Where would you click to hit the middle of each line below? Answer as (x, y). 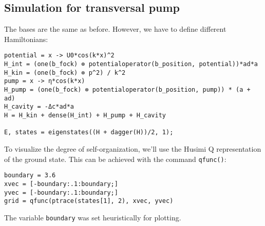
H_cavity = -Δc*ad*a (39, 107)
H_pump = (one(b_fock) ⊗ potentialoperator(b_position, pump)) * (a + (127, 90)
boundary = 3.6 (30, 176)
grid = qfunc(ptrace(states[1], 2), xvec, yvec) (89, 201)
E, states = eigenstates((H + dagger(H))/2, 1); (89, 132)
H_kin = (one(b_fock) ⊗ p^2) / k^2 (65, 73)
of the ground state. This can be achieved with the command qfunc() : (115, 159)
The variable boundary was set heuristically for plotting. (93, 217)
